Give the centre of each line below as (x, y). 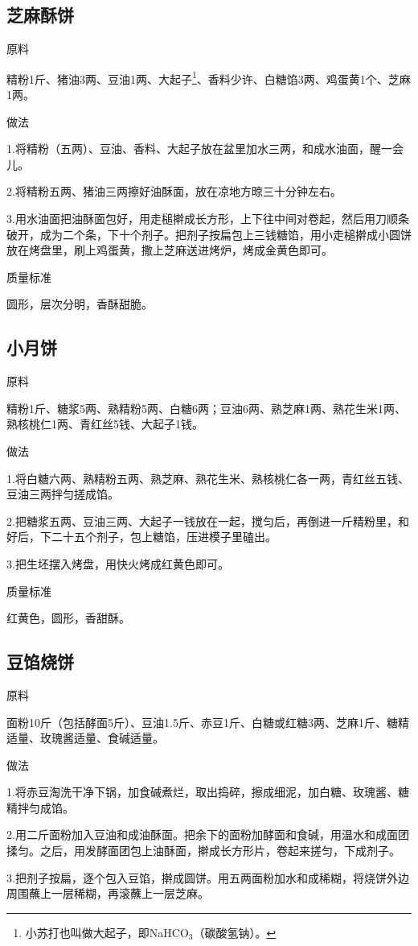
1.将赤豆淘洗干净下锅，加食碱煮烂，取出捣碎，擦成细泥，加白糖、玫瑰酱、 (202, 792)
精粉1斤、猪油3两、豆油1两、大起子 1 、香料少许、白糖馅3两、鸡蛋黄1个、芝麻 (209, 77)
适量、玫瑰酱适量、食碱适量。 (85, 738)
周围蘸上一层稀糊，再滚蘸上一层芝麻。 (108, 893)
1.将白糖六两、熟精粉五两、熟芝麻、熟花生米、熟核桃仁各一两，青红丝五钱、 (208, 478)
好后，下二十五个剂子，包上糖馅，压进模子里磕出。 (141, 537)
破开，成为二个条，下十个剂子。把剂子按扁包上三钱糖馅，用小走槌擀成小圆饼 (209, 234)
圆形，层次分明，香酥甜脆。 (80, 304)
